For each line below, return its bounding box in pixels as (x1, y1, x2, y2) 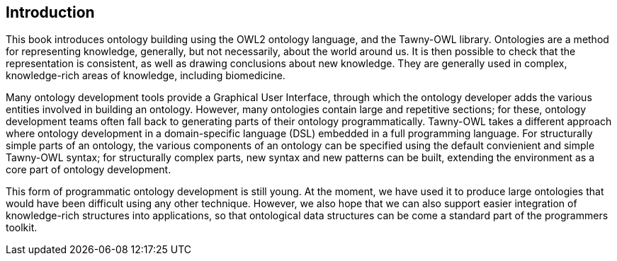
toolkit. (6, 221, 38, 234)
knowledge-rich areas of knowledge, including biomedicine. (6, 69, 285, 82)
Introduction (6, 4, 95, 21)
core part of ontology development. (6, 163, 171, 176)
